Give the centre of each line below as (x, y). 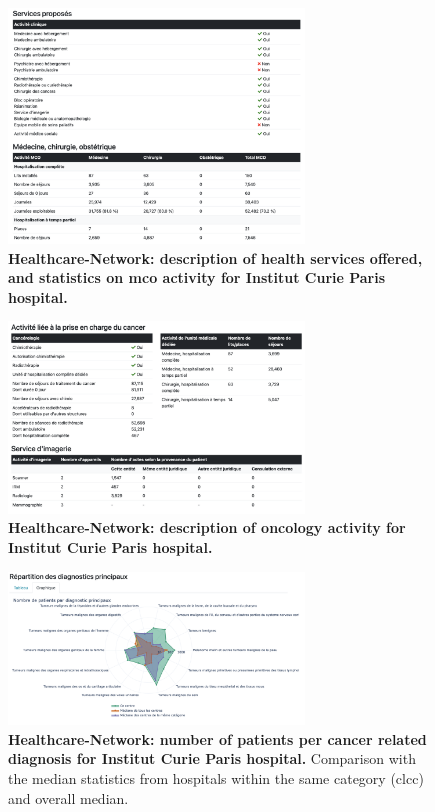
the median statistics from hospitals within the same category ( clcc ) (216, 777)
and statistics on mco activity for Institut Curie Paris (197, 277)
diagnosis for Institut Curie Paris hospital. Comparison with (212, 758)
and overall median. (68, 797)
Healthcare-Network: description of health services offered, (215, 257)
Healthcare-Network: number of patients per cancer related (217, 738)
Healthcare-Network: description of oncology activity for (207, 527)
